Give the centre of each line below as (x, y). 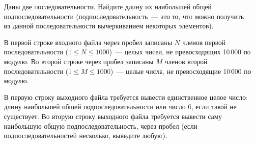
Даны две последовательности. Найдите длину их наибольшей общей (108, 6)
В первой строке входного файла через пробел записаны (88, 42)
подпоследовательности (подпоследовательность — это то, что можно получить (124, 16)
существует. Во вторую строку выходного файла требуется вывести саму (113, 116)
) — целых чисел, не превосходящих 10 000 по (180, 52)
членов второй (186, 61)
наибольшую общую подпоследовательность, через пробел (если (101, 126)
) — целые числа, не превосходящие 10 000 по (181, 71)
